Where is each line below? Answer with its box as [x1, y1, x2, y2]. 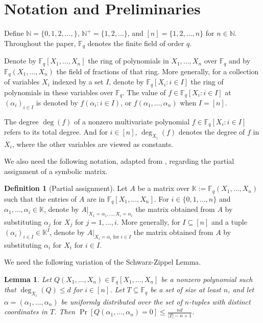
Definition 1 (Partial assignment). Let [4, 183, 128, 193]
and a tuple [211, 216, 247, 227]
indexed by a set [52, 76, 104, 87]
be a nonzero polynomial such [161, 273, 253, 284]
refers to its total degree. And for [4, 126, 108, 137]
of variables [4, 76, 40, 87]
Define [4, 28, 24, 38]
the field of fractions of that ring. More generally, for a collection [56, 66, 259, 76]
